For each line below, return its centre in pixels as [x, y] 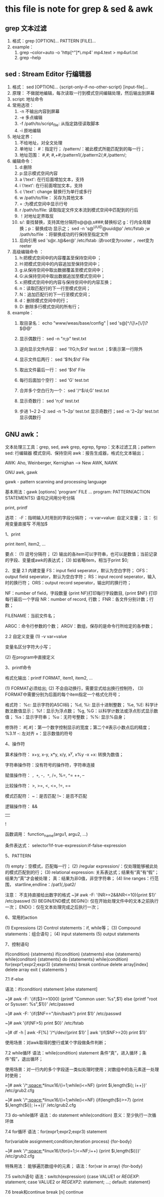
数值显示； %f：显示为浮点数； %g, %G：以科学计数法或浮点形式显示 [84, 711]
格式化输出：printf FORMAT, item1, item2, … [49, 678]
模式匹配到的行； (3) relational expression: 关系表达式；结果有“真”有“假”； [84, 872]
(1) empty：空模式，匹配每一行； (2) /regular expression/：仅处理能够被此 [79, 866]
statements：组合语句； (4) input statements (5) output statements [72, 934]
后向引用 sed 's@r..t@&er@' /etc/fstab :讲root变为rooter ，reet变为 [87, 241]
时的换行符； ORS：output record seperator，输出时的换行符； [68, 583]
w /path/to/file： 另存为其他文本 [51, 197]
